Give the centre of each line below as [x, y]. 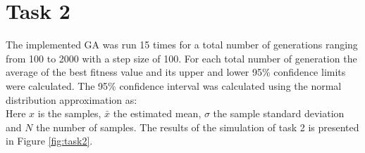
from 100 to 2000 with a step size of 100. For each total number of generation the [181, 58]
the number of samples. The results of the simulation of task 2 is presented [198, 127]
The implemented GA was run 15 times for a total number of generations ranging [182, 45]
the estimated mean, [157, 113]
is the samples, [69, 113]
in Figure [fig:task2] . [49, 141]
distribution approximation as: [72, 99]
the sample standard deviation [279, 113]
